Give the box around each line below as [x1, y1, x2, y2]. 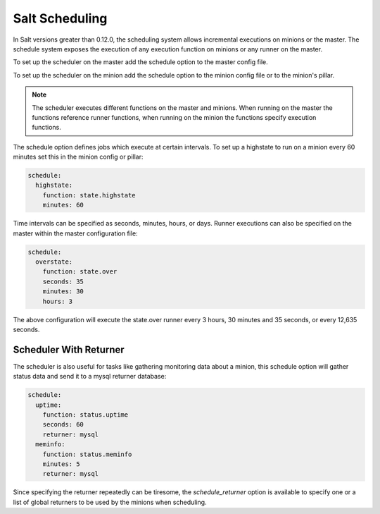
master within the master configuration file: [13, 229, 138, 238]
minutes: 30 [42, 288, 84, 295]
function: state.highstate [42, 191, 137, 199]
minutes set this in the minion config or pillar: [13, 152, 144, 161]
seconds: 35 [42, 277, 84, 286]
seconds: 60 [42, 420, 84, 429]
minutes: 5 [42, 460, 80, 468]
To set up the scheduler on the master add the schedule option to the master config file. [13, 58, 269, 66]
